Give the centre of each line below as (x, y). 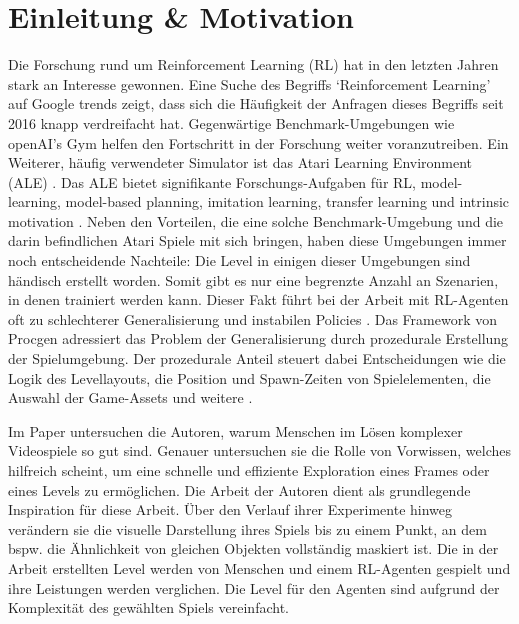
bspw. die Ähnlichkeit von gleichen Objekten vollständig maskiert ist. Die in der (253, 548)
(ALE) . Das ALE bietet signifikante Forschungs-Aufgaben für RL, (212, 181)
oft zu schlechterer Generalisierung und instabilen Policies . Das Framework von (252, 318)
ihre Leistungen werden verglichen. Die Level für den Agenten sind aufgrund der (254, 587)
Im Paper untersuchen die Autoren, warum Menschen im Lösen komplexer (235, 430)
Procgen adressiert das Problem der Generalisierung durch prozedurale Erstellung (258, 338)
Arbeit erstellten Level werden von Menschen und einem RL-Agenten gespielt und (259, 567)
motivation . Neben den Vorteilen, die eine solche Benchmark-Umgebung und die (256, 220)
